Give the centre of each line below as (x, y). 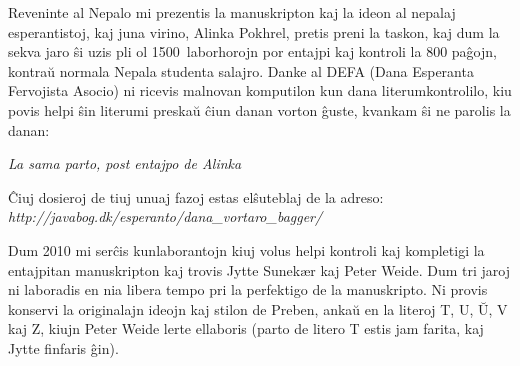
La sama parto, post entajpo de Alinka (125, 163)
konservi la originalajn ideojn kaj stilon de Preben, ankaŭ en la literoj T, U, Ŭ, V (258, 308)
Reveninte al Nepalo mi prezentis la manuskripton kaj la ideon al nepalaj (232, 12)
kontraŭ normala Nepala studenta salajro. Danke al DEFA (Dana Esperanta (241, 70)
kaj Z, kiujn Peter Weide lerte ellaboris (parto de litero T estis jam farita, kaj (246, 328)
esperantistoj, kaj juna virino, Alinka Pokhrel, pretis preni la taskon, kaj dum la (254, 31)
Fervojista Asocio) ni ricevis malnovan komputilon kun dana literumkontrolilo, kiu (260, 90)
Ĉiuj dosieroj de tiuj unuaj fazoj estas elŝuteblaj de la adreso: (196, 196)
